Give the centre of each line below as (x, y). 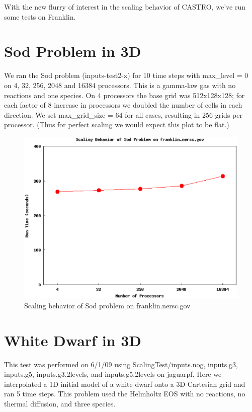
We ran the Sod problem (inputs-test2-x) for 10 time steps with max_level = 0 (126, 75)
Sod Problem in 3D (73, 51)
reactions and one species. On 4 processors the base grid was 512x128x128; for (124, 95)
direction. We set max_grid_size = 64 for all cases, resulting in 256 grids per (123, 114)
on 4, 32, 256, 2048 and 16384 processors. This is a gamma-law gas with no (120, 85)
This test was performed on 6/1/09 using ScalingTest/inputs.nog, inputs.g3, (121, 364)
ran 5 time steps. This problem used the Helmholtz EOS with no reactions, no (125, 394)
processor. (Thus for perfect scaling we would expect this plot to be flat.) (117, 125)
